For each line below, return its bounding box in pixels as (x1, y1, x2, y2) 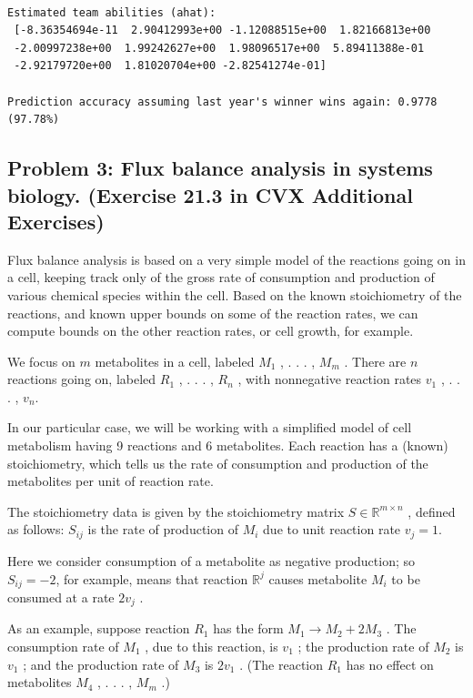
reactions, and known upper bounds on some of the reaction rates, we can (7, 303, 418, 322)
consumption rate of (7, 637, 119, 655)
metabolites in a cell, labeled (95, 351, 255, 370)
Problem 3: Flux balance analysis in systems (7, 154, 433, 182)
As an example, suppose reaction (7, 619, 190, 638)
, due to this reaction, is (145, 637, 278, 655)
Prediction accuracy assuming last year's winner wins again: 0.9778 (7, 95, 438, 108)
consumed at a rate (7, 587, 115, 606)
